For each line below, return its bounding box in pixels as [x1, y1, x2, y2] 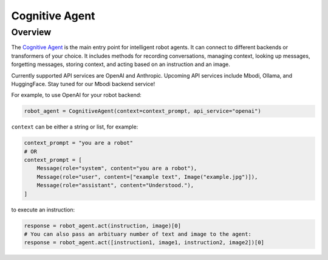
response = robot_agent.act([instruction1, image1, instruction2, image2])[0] [24, 239, 264, 246]
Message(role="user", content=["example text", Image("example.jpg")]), [36, 173, 258, 180]
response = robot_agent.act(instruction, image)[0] [24, 222, 182, 229]
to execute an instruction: [11, 206, 75, 213]
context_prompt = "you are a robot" [24, 139, 134, 147]
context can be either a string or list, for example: [11, 123, 138, 130]
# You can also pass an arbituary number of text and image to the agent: [24, 231, 252, 238]
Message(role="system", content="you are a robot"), [36, 165, 197, 172]
